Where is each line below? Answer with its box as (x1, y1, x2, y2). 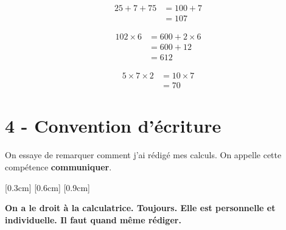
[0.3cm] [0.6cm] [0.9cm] (5, 181, 90, 193)
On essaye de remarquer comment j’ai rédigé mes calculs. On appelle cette (5, 148, 282, 161)
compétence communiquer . (5, 160, 112, 173)
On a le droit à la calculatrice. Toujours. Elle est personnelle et (5, 201, 276, 214)
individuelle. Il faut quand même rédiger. (5, 213, 181, 226)
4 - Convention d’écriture (5, 113, 221, 138)
